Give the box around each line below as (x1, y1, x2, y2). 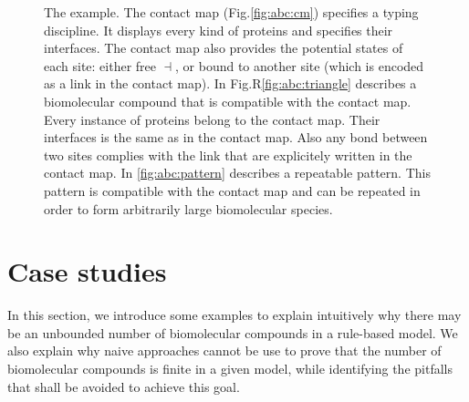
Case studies (7, 253, 167, 290)
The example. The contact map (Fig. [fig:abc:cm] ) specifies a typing (44, 3, 419, 21)
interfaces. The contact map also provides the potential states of (44, 38, 403, 57)
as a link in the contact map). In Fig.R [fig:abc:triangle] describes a (44, 74, 417, 93)
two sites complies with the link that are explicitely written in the (44, 145, 412, 164)
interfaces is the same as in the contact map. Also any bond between (44, 128, 428, 147)
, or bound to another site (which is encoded (175, 56, 424, 75)
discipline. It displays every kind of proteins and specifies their (44, 20, 393, 39)
